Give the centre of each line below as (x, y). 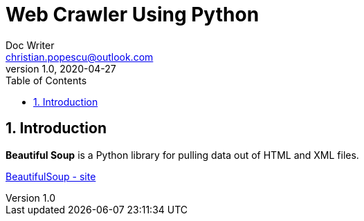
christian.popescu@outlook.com (80, 57)
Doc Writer (30, 45)
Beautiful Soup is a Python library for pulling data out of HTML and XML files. (182, 155)
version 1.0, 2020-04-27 (61, 68)
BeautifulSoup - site (51, 176)
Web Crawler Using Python (133, 15)
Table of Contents (46, 80)
